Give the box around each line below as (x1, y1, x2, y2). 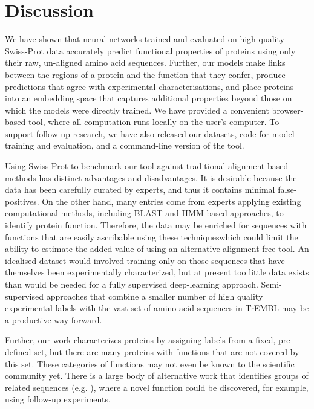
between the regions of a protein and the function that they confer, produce (5, 68, 286, 80)
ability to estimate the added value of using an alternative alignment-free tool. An (5, 242, 309, 255)
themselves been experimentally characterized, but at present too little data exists (5, 266, 309, 279)
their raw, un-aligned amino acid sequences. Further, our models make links (5, 56, 286, 69)
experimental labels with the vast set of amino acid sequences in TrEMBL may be (5, 301, 309, 314)
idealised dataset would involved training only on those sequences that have (5, 254, 285, 266)
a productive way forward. (5, 313, 102, 326)
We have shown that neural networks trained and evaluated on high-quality (5, 33, 284, 45)
